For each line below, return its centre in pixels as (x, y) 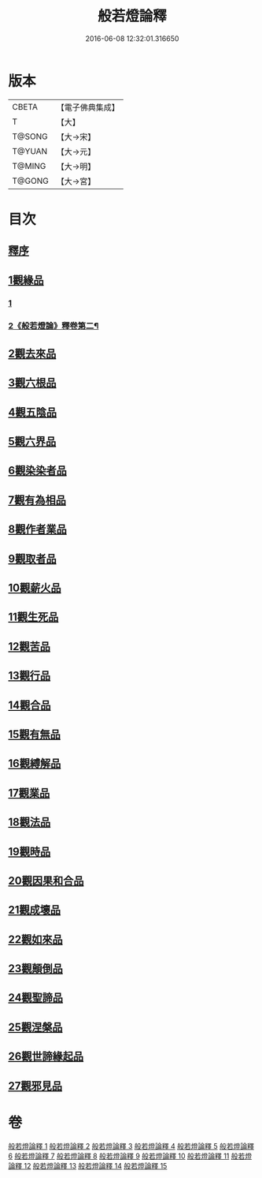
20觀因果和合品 (46, 881)
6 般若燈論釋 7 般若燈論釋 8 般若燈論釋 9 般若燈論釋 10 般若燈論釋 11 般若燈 (130, 1156)
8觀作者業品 (37, 529)
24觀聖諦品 (36, 998)
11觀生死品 (33, 617)
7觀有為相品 (37, 500)
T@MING (29, 166)
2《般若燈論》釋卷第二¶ (54, 326)
